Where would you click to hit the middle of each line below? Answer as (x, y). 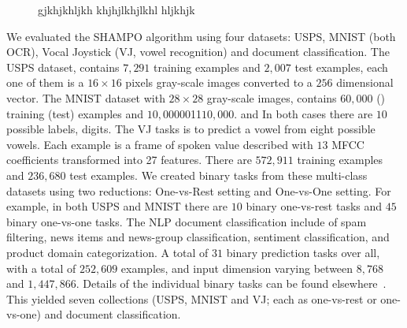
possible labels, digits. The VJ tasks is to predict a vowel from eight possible (191, 129)
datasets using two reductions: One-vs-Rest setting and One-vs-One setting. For (199, 190)
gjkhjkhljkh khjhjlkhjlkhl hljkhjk (117, 9)
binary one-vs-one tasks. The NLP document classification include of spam (187, 221)
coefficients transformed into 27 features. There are (129, 160)
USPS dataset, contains (63, 67)
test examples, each (341, 67)
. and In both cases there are (303, 113)
